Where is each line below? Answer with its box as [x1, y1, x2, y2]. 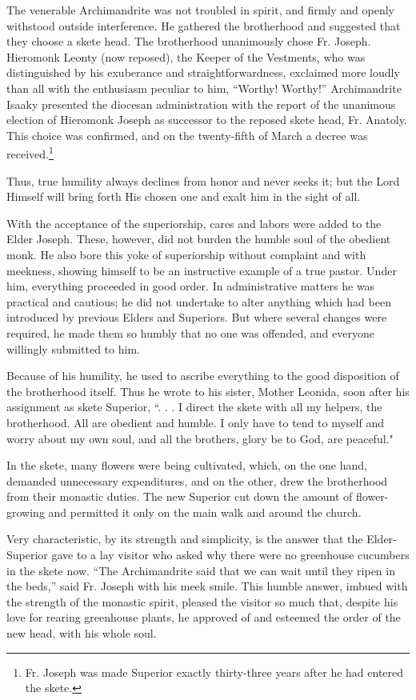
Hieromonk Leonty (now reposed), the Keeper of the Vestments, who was [6, 48, 366, 65]
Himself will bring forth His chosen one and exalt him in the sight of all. [6, 188, 361, 205]
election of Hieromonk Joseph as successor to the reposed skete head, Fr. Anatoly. [6, 111, 407, 128]
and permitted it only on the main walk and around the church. [48, 503, 362, 520]
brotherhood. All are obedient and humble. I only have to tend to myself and [6, 414, 384, 430]
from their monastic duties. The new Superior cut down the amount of [6, 488, 353, 505]
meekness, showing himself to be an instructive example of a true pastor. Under [6, 262, 397, 278]
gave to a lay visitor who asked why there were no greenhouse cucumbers [51, 546, 410, 563]
